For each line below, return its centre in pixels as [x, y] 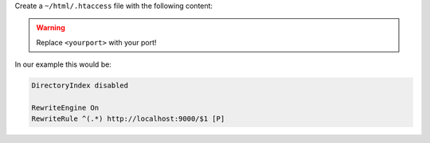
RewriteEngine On [65, 108]
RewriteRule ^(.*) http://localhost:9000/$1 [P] [128, 119]
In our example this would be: [63, 64]
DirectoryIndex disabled [80, 86]
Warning [51, 28]
